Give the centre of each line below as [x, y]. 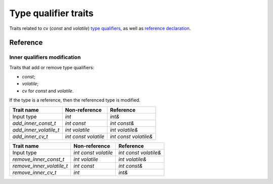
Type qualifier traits [51, 13]
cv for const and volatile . [48, 90]
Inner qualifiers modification [45, 57]
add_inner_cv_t [30, 136]
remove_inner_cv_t [34, 172]
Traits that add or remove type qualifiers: [52, 67]
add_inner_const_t [34, 123]
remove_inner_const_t [38, 159]
